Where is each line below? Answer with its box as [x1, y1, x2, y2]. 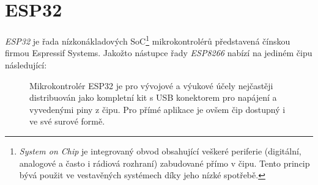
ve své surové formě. [29, 115, 105, 128]
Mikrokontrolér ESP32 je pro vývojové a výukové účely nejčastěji [29, 79, 273, 92]
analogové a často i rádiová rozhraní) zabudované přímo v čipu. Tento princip [19, 156, 310, 169]
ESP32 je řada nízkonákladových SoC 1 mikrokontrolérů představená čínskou [5, 33, 290, 47]
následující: [5, 58, 47, 71]
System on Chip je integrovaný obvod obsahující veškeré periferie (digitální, [19, 144, 301, 157]
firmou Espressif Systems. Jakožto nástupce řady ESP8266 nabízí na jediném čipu [5, 46, 312, 59]
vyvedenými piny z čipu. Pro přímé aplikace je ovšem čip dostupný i [29, 103, 286, 115]
